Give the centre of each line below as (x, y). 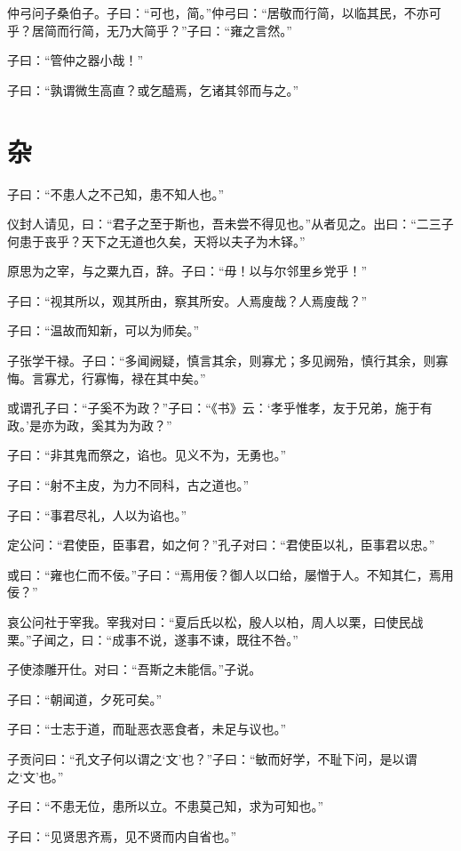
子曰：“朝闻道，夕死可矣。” (85, 698)
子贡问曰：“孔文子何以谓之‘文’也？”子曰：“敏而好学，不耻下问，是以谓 (212, 758)
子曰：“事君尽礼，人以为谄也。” (97, 514)
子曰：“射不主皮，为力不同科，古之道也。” (128, 485)
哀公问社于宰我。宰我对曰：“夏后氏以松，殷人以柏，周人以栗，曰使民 (209, 622)
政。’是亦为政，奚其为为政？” (90, 425)
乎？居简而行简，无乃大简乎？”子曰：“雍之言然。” (150, 30)
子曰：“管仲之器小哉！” (76, 60)
